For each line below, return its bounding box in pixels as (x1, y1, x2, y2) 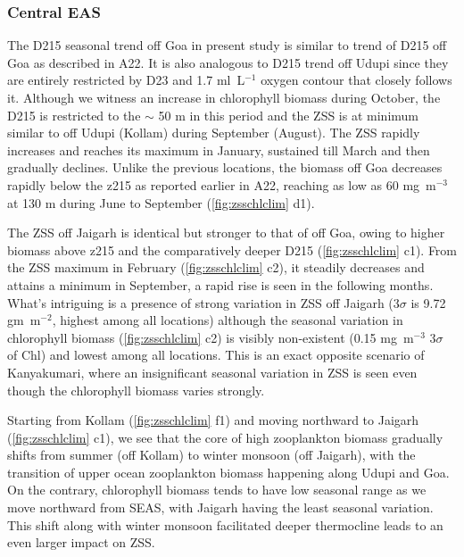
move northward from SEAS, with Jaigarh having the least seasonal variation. (7, 498, 434, 517)
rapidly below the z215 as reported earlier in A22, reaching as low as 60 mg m (7, 175, 436, 194)
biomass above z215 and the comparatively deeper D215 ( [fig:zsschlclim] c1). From (7, 240, 458, 259)
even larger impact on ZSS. (7, 533, 155, 552)
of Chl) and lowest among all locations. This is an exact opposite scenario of (7, 345, 425, 364)
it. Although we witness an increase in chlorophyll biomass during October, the (7, 88, 441, 106)
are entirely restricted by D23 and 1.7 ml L (7, 71, 245, 89)
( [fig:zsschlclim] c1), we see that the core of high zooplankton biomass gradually (7, 428, 443, 446)
